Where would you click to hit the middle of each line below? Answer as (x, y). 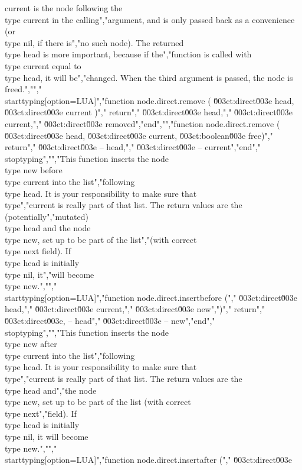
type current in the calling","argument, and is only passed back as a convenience (150, 19)
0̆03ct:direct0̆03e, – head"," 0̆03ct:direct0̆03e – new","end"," (110, 321)
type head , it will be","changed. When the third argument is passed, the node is (149, 77)
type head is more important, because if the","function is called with (128, 54)
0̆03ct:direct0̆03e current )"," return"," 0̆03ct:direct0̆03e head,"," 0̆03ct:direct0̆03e (149, 112)
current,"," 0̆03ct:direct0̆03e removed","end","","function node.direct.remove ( (142, 123)
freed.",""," (23, 89)
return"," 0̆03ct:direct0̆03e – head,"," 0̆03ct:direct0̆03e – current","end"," (133, 147)
